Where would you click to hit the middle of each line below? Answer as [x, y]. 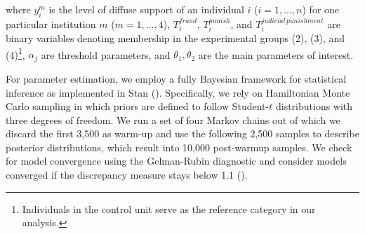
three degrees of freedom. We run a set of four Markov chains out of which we [173, 119]
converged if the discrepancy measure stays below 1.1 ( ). [127, 175]
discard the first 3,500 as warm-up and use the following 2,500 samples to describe [182, 133]
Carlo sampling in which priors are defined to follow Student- [138, 106]
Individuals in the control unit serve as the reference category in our [169, 208]
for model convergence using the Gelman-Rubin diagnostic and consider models [176, 161]
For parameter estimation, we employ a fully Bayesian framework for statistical [176, 78]
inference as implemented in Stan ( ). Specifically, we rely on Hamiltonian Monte [178, 92]
